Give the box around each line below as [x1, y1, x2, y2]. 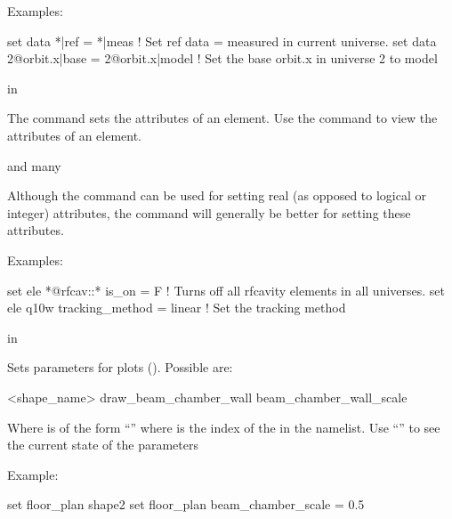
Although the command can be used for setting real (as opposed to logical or [7, 186, 426, 205]
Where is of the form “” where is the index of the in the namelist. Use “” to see [7, 418, 440, 436]
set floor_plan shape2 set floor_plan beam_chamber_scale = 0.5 [7, 495, 365, 514]
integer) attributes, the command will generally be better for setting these [7, 203, 411, 222]
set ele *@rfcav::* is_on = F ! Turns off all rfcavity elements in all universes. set [7, 280, 445, 299]
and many [7, 156, 61, 174]
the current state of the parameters [7, 435, 198, 454]
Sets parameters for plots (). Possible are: [7, 358, 233, 377]
